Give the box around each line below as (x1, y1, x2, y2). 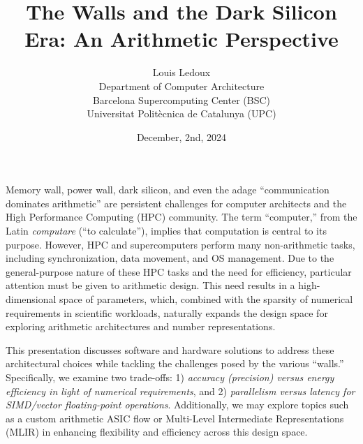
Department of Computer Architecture (98, 78, 265, 93)
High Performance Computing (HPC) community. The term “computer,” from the (6, 209, 357, 224)
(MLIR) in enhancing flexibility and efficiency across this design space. (6, 424, 308, 439)
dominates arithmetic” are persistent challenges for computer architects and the (6, 195, 347, 210)
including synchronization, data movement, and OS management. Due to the (6, 251, 334, 265)
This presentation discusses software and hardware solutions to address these (6, 342, 334, 357)
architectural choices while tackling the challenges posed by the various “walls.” (6, 356, 344, 371)
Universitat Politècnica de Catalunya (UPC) (87, 106, 276, 121)
